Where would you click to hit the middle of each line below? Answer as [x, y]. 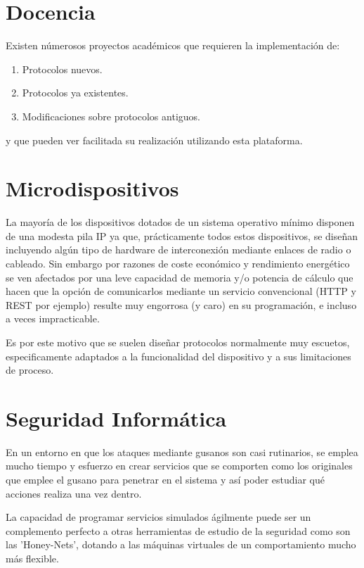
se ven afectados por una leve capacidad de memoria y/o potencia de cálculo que [180, 277]
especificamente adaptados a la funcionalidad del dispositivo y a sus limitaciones [178, 356]
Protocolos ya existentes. [75, 93]
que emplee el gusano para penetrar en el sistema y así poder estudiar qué [165, 480]
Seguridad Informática [116, 418]
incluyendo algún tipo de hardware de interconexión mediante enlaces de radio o [178, 250]
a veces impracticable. [53, 318]
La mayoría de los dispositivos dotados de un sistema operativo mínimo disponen [180, 222]
